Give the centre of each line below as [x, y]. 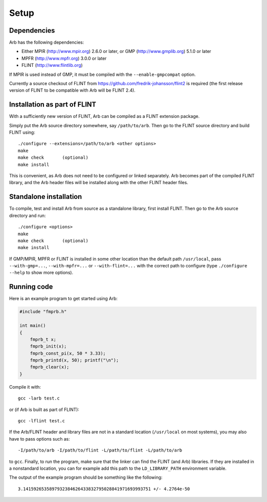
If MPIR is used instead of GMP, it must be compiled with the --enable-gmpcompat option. [102, 74]
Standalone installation [45, 197]
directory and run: [27, 215]
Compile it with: [25, 387]
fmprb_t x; [43, 339]
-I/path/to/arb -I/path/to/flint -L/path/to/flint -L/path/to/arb [100, 450]
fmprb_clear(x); [49, 367]
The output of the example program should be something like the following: [86, 477]
